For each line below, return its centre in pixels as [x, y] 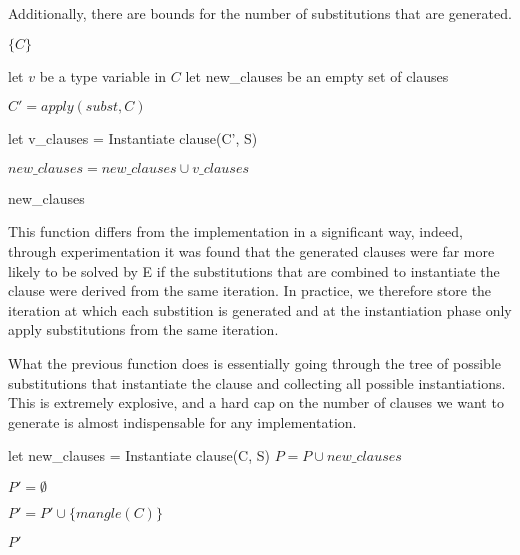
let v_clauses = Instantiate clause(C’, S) [133, 138]
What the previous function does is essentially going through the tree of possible [255, 362]
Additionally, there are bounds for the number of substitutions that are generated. [260, 13]
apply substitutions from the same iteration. [143, 329]
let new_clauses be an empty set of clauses [317, 75]
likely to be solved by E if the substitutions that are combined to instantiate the [254, 270]
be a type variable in [103, 75]
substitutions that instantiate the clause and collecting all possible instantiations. [257, 382]
